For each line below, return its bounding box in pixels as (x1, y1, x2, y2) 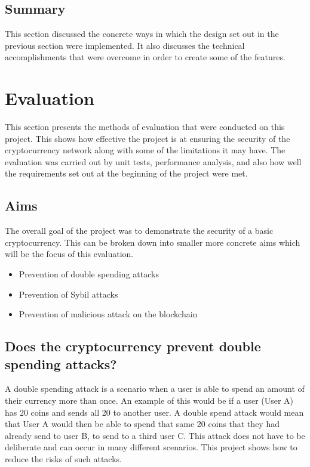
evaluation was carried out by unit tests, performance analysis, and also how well (5, 155, 302, 168)
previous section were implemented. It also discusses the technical (5, 39, 245, 51)
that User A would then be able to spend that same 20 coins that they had (5, 417, 280, 430)
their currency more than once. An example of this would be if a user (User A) (5, 394, 294, 407)
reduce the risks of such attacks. (5, 453, 122, 465)
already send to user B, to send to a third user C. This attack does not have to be (5, 429, 305, 441)
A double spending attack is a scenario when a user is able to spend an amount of (5, 382, 305, 395)
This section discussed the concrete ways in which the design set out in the (5, 27, 279, 40)
